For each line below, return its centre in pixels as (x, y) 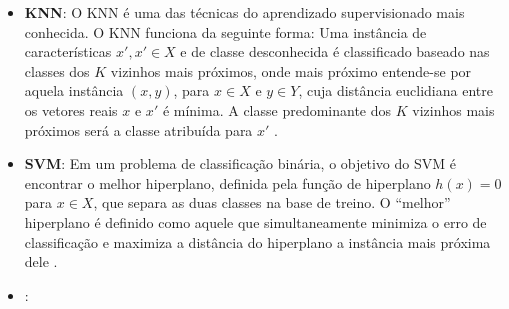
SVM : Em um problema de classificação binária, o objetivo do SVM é (240, 163)
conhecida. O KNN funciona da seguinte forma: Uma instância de (225, 31)
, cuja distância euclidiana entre (395, 90)
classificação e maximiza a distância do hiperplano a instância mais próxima (257, 241)
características (68, 51)
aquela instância (74, 90)
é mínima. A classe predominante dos (277, 109)
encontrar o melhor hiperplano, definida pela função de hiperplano (227, 182)
